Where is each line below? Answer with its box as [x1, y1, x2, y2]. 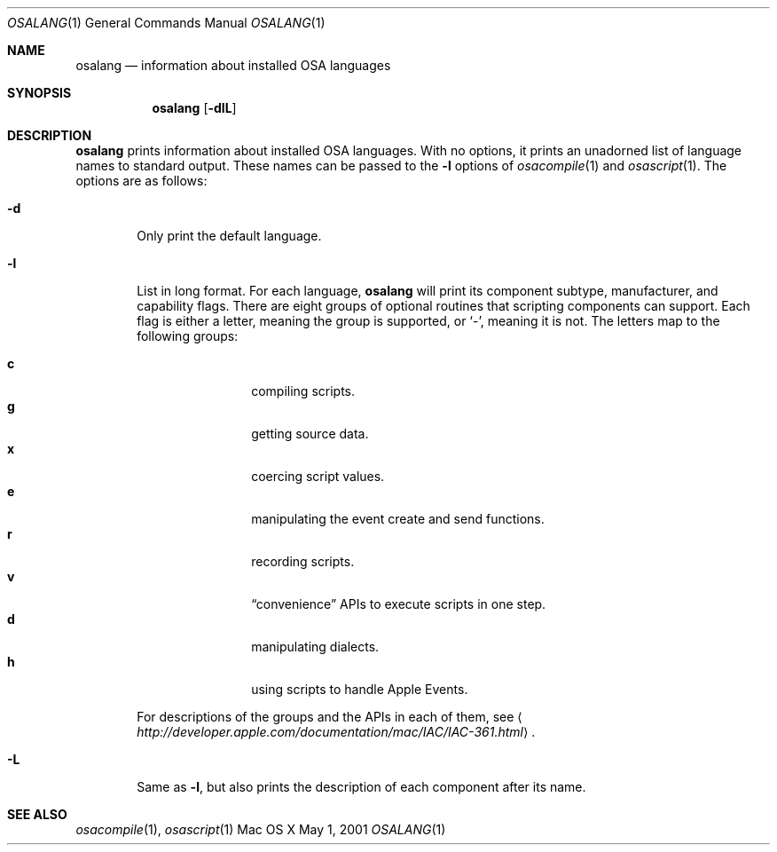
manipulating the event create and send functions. [251, 511, 545, 526]
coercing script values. [251, 469, 385, 484]
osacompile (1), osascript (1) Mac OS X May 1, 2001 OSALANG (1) [75, 822, 446, 837]
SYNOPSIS [7, 85, 72, 100]
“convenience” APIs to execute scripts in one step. [251, 596, 546, 611]
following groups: [137, 328, 239, 343]
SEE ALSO [7, 807, 67, 822]
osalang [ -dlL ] [152, 100, 237, 115]
